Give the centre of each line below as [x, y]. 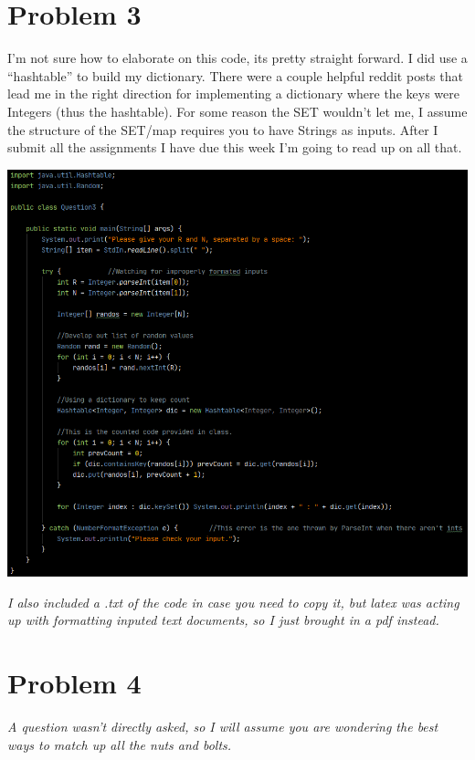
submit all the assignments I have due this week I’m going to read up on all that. [235, 147]
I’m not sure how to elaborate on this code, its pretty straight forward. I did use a [237, 58]
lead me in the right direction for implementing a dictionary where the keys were [233, 94]
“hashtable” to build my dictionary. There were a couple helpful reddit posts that [235, 75]
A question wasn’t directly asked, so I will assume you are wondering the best [223, 726]
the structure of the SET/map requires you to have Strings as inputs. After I [223, 129]
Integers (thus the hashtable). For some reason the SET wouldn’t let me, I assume [237, 111]
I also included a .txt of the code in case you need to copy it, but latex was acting [233, 602]
